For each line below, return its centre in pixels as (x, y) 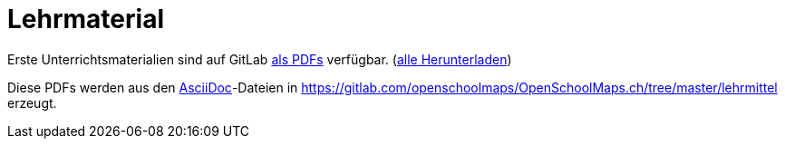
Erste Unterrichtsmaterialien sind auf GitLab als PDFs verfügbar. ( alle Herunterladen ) (260, 59)
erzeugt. (32, 102)
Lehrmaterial (86, 19)
